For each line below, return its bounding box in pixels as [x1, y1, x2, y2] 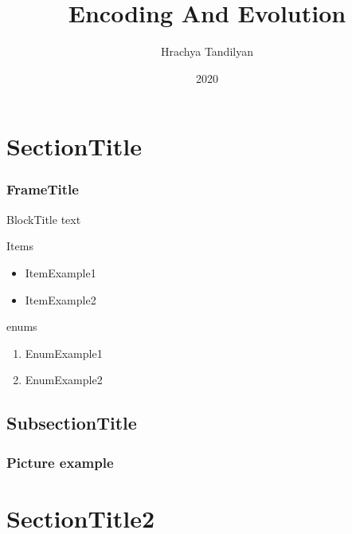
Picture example [6, 452, 114, 472]
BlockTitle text [6, 210, 81, 227]
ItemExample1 [25, 264, 96, 281]
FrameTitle [6, 179, 79, 199]
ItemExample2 [25, 291, 96, 308]
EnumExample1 [25, 344, 103, 361]
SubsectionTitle [6, 410, 137, 435]
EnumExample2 [25, 371, 103, 388]
